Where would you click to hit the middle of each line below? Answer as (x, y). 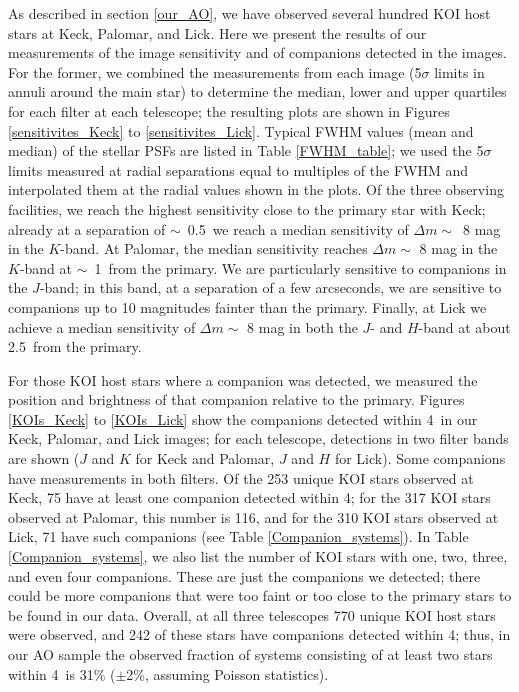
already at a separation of (87, 228)
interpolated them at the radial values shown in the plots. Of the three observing (256, 189)
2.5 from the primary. (75, 346)
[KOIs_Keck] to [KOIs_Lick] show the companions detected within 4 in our (243, 418)
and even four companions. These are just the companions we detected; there (244, 575)
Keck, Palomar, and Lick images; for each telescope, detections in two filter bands (258, 438)
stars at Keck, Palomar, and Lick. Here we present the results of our (217, 32)
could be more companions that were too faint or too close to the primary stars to (260, 595)
